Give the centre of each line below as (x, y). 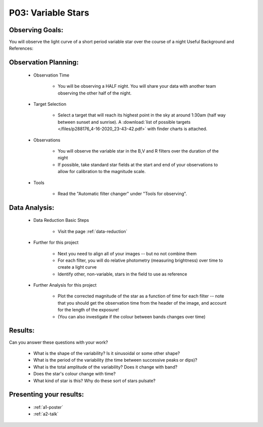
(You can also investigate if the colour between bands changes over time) (131, 316)
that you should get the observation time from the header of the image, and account (142, 303)
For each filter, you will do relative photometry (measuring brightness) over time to (141, 260)
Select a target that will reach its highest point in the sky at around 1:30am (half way (142, 115)
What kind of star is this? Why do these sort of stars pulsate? (94, 381)
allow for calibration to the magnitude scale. (102, 172)
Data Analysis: (32, 207)
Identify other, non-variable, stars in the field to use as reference (122, 274)
